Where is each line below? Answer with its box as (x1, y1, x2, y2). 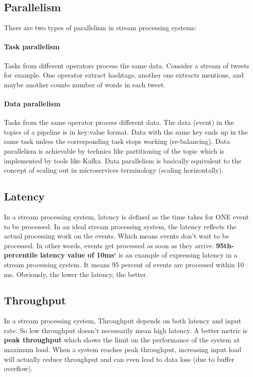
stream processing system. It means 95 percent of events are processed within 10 (4, 259, 244, 269)
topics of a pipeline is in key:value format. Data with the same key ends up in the (4, 126, 248, 137)
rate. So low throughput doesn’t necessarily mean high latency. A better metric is (4, 325, 248, 335)
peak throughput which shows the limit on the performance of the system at (4, 335, 240, 345)
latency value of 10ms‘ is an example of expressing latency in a (40, 250, 237, 260)
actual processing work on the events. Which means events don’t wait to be (4, 231, 230, 241)
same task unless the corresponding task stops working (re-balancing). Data (4, 136, 230, 146)
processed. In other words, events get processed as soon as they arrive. (4, 240, 214, 250)
